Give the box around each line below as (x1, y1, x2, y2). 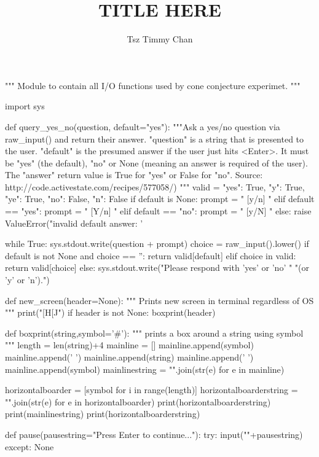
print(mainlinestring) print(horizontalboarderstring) (5, 407, 200, 420)
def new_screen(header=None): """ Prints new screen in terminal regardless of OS (5, 294, 314, 307)
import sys (5, 100, 45, 112)
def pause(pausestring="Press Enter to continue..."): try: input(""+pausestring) (5, 428, 303, 440)
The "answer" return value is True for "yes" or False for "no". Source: (5, 168, 263, 181)
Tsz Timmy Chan (127, 33, 193, 45)
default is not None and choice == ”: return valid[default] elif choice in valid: (5, 249, 296, 262)
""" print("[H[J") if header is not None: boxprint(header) (5, 306, 216, 319)
